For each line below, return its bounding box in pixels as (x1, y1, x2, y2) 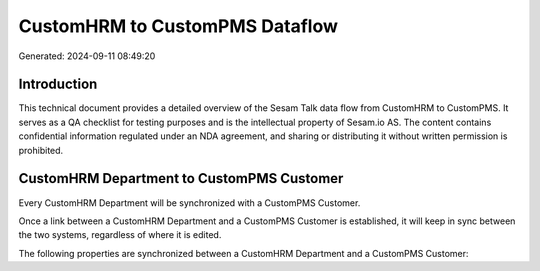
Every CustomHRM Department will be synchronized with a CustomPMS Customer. (18, 196, 361, 209)
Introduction (18, 76, 98, 93)
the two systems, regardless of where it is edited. (18, 229, 222, 241)
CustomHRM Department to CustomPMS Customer (18, 170, 344, 187)
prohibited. (18, 144, 64, 156)
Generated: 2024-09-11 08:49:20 (18, 50, 156, 62)
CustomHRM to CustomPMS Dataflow (18, 15, 339, 37)
